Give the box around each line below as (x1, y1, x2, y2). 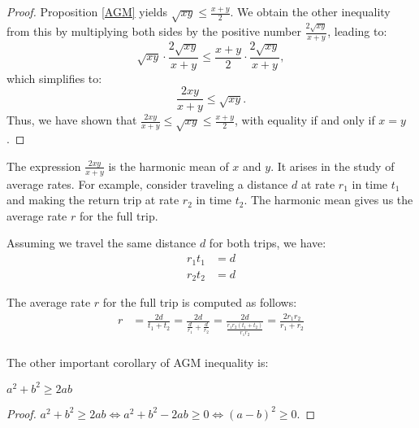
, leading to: (327, 23, 387, 40)
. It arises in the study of (270, 157, 395, 174)
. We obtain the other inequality (230, 3, 391, 20)
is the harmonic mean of (108, 157, 229, 174)
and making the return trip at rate (6, 191, 179, 208)
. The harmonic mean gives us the (244, 191, 413, 208)
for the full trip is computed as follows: (102, 294, 297, 311)
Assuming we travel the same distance (6, 234, 197, 251)
